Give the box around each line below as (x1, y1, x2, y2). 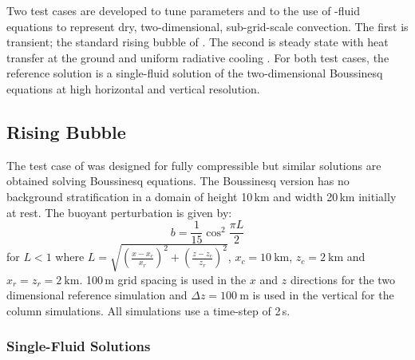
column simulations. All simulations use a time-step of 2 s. (6, 302, 290, 318)
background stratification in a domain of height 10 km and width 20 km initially (6, 188, 397, 204)
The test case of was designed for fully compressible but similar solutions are (6, 156, 381, 173)
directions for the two (290, 271, 396, 287)
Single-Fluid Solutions (6, 336, 151, 356)
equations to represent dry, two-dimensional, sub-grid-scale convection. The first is (6, 18, 409, 34)
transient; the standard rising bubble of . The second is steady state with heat (6, 34, 389, 50)
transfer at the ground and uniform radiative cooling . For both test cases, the (6, 49, 389, 65)
